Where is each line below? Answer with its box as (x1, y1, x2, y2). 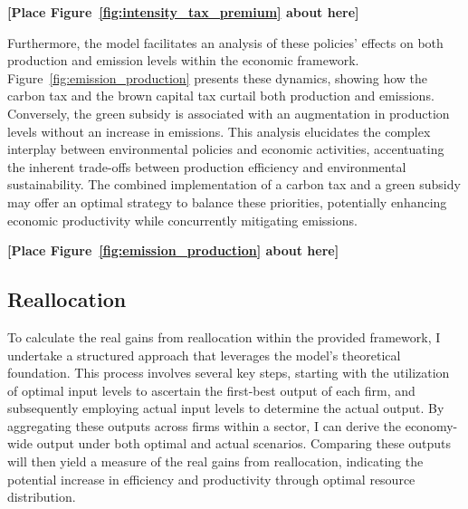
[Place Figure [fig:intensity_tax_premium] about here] (7, 3, 359, 21)
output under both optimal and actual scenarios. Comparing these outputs (36, 434, 452, 453)
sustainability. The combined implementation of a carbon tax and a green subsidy (7, 175, 461, 194)
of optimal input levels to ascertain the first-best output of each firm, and (7, 380, 415, 399)
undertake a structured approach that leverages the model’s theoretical (7, 345, 401, 364)
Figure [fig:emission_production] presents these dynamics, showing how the (7, 68, 428, 87)
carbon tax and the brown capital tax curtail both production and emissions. (7, 86, 435, 105)
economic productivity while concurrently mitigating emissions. (7, 210, 358, 229)
